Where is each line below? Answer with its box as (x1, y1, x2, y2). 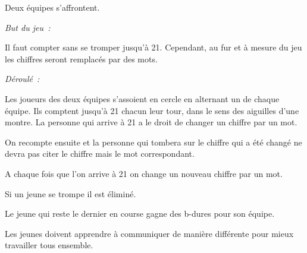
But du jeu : (5, 21, 51, 33)
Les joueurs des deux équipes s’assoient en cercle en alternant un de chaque (5, 92, 280, 105)
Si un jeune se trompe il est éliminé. (5, 187, 136, 200)
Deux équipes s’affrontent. (5, 1, 100, 13)
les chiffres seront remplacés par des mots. (5, 52, 158, 65)
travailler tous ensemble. (5, 239, 93, 251)
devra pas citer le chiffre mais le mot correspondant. (5, 147, 195, 160)
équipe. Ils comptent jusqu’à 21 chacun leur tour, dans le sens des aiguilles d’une (5, 104, 299, 116)
